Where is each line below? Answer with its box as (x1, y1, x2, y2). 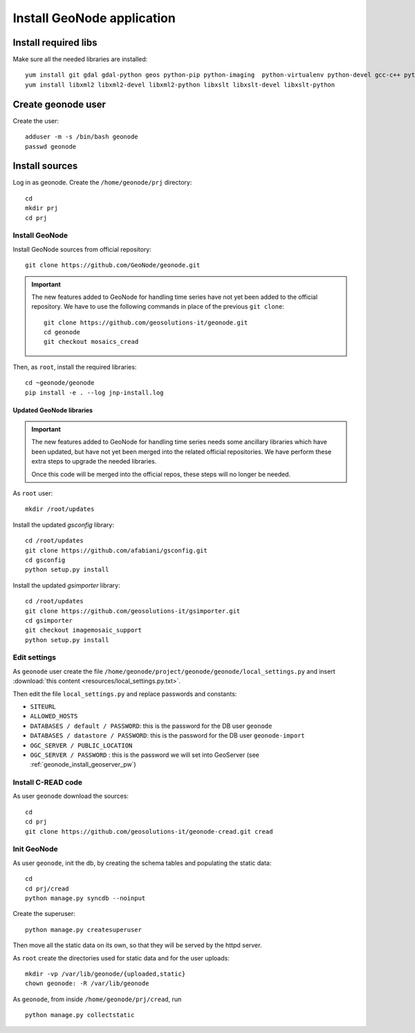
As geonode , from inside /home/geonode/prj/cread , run (12, 995, 182, 1003)
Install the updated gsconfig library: (12, 520, 114, 529)
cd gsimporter (25, 616, 73, 624)
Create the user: (12, 116, 59, 125)
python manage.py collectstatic (25, 1011, 135, 1019)
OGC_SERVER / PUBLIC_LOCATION (30, 741, 133, 749)
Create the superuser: (12, 910, 75, 918)
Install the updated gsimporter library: (12, 581, 120, 589)
